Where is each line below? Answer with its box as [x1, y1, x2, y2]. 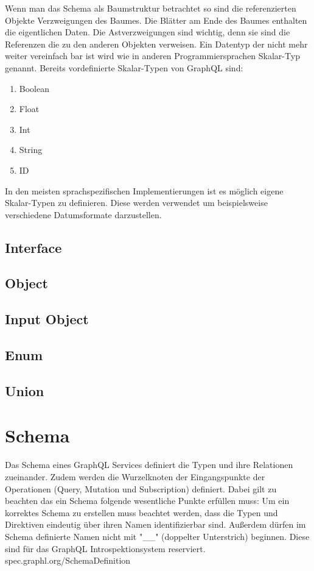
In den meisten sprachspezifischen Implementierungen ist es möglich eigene [5, 184, 284, 197]
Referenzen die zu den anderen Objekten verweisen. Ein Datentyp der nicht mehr [5, 37, 308, 50]
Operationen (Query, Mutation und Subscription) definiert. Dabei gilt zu [5, 482, 277, 495]
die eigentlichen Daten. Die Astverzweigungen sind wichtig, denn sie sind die [5, 26, 290, 38]
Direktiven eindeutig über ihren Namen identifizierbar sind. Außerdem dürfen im [5, 518, 306, 531]
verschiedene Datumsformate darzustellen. [5, 208, 162, 221]
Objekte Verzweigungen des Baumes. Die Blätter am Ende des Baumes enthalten [5, 13, 307, 26]
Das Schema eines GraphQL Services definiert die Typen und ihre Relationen [5, 458, 293, 471]
